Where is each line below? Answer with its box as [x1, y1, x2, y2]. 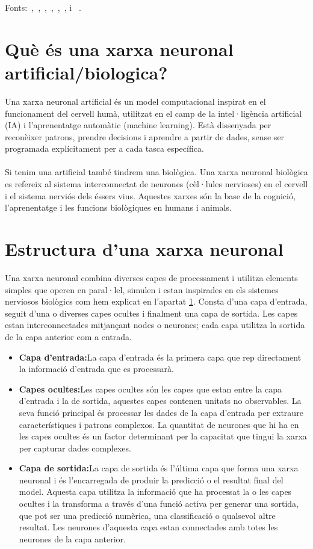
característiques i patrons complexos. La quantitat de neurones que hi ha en [19, 418, 299, 430]
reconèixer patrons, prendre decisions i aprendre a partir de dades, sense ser [5, 130, 285, 143]
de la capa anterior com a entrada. [5, 330, 132, 343]
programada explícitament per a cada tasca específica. [5, 142, 204, 155]
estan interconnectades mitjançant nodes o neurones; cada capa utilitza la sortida [5, 318, 305, 331]
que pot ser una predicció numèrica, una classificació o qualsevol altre [19, 509, 276, 521]
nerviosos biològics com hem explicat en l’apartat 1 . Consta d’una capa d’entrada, [5, 295, 308, 308]
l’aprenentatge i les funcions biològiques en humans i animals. [5, 201, 232, 214]
